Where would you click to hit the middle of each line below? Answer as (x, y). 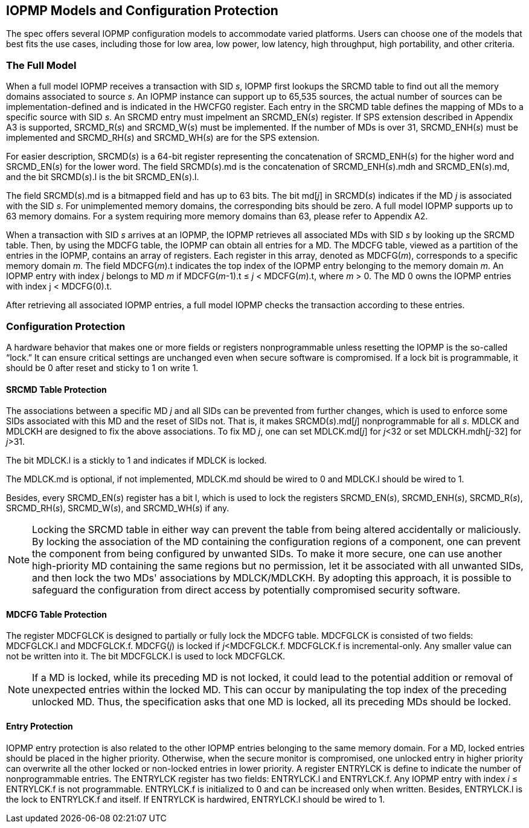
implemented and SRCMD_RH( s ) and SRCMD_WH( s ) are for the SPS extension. (163, 138)
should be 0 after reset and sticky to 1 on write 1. (102, 367)
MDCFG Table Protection (57, 614)
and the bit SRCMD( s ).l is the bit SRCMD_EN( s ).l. (103, 177)
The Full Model (41, 65)
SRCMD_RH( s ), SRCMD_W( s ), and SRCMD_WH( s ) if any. (118, 508)
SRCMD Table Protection (56, 389)
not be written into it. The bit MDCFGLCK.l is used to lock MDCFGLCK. (146, 656)
